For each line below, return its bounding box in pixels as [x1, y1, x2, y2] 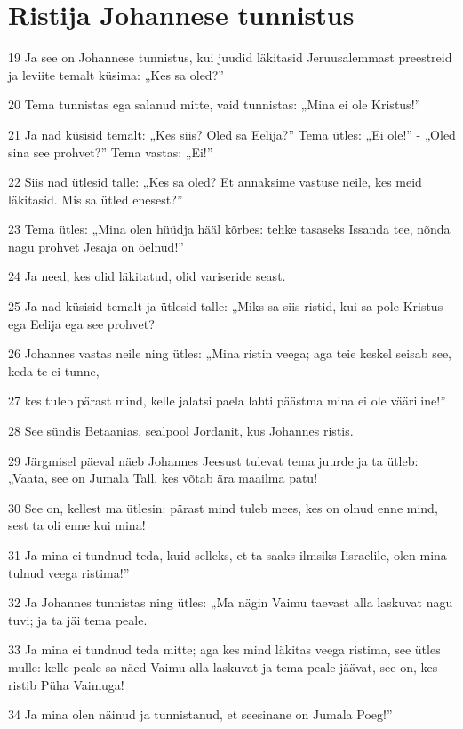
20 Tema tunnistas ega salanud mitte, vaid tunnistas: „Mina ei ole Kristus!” [8, 95, 421, 114]
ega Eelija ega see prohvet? [8, 314, 155, 332]
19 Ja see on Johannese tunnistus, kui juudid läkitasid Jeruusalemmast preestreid [8, 48, 452, 67]
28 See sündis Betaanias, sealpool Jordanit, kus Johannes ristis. [8, 421, 354, 440]
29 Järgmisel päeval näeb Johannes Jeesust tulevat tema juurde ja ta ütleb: [8, 451, 419, 469]
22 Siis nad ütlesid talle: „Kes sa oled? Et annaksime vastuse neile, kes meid [8, 172, 422, 191]
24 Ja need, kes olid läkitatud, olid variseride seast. [8, 267, 286, 285]
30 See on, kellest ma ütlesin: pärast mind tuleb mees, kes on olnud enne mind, [8, 498, 438, 517]
